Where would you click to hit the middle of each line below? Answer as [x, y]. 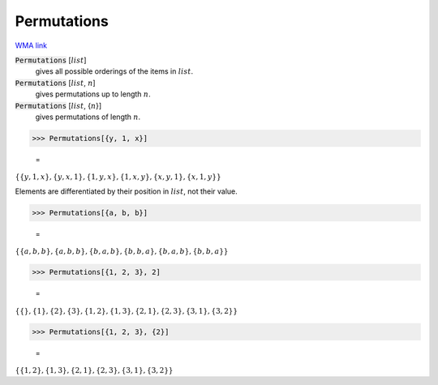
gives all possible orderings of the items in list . [114, 71]
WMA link [31, 45]
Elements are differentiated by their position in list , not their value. [127, 191]
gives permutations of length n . [88, 117]
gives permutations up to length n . [93, 94]
